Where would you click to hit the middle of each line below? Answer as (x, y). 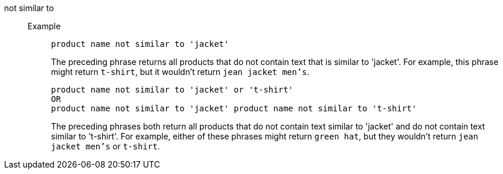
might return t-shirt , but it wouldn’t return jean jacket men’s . (180, 72)
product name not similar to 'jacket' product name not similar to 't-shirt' (234, 108)
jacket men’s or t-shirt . (106, 146)
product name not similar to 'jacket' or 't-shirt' (172, 90)
